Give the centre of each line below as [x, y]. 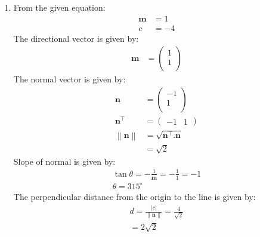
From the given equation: [59, 7]
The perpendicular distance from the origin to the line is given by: [134, 197]
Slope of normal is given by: [64, 161]
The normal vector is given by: [69, 79]
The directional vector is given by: [76, 38]
